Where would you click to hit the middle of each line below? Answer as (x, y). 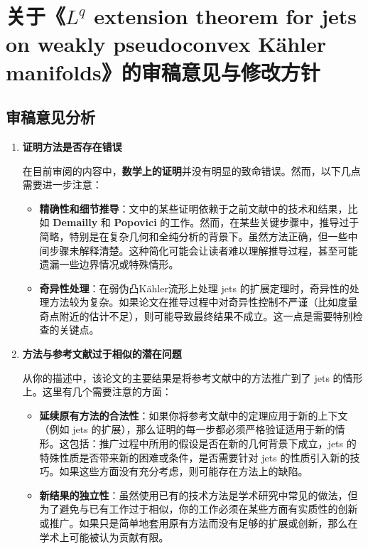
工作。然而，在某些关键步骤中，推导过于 (265, 222)
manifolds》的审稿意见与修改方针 (163, 71)
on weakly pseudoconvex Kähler (166, 44)
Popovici (135, 222)
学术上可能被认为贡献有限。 (104, 537)
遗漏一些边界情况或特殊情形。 (109, 264)
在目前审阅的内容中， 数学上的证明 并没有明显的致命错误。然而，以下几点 (191, 170)
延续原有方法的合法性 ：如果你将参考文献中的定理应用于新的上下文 (194, 415)
